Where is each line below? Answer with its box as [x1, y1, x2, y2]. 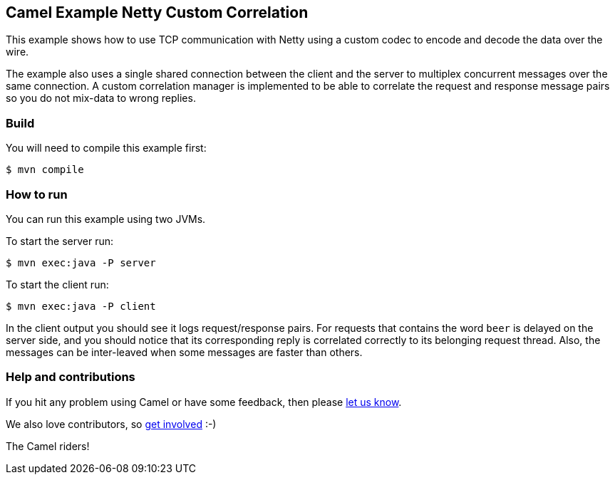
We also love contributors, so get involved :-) [6, 417, 217, 430]
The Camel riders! [6, 439, 90, 452]
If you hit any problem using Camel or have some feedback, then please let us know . [6, 395, 402, 408]
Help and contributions [6, 370, 135, 385]
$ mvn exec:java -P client [6, 300, 156, 312]
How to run [6, 187, 68, 202]
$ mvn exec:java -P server [6, 256, 156, 268]
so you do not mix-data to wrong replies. [6, 92, 196, 105]
